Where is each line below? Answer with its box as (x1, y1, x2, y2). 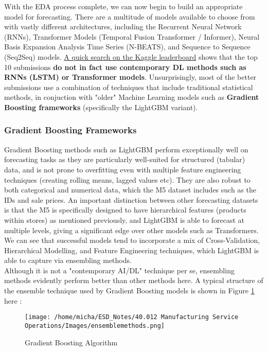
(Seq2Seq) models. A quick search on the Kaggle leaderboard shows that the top (4, 51, 258, 62)
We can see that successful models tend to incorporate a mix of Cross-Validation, (4, 235, 260, 245)
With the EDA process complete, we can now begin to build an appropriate (4, 1, 243, 11)
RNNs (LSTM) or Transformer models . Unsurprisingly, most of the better (4, 72, 257, 82)
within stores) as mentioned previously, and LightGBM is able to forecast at (4, 214, 244, 225)
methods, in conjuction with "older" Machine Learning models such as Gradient (4, 92, 259, 102)
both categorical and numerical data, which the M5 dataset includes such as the (4, 184, 256, 195)
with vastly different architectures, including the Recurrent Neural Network (4, 21, 242, 32)
